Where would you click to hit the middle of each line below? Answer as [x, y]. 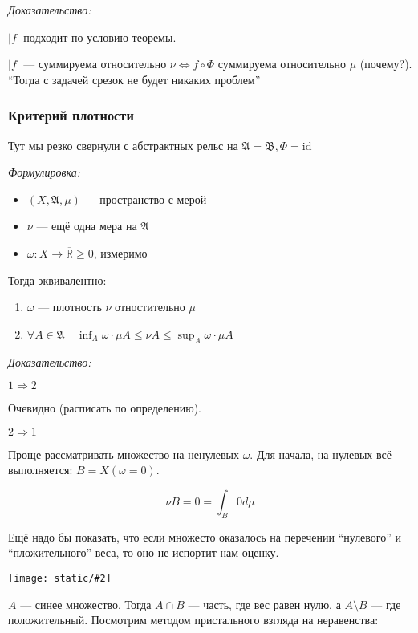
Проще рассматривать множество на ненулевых [124, 454]
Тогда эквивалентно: [57, 280]
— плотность [70, 307]
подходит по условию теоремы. [100, 37]
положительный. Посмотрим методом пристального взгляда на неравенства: [193, 620]
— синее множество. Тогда [86, 604]
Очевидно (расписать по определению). [105, 408]
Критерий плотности [71, 115]
